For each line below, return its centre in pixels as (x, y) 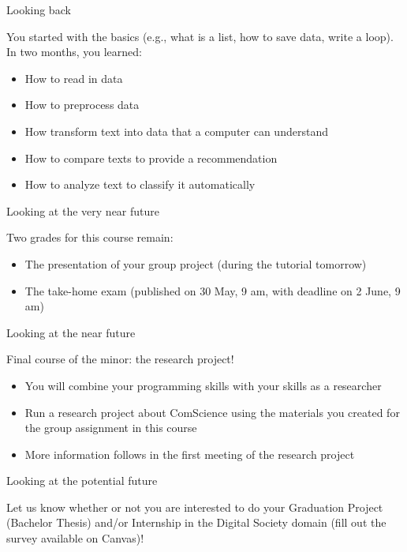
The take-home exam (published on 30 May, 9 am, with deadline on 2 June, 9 (213, 290)
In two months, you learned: (75, 52)
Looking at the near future (71, 332)
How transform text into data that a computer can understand (176, 131)
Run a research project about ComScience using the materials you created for (212, 412)
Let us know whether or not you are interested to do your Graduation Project (195, 507)
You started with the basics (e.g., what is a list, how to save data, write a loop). (200, 36)
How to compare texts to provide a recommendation (151, 158)
